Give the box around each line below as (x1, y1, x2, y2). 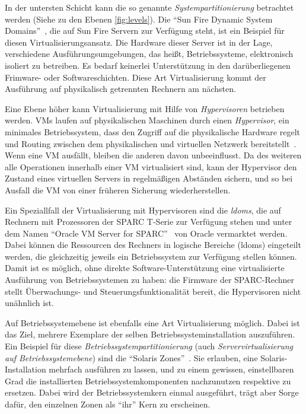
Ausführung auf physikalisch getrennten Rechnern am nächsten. (5, 82, 236, 95)
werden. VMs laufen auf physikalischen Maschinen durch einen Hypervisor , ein (5, 114, 289, 126)
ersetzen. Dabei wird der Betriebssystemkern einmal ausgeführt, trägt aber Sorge (5, 386, 299, 399)
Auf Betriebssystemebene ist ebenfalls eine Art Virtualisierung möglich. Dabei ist (5, 316, 300, 329)
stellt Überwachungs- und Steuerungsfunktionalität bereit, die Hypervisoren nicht (5, 285, 301, 297)
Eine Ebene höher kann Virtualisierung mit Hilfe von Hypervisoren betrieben (5, 102, 285, 114)
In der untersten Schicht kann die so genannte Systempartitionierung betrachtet (5, 1, 294, 13)
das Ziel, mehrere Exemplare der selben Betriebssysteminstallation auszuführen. (5, 328, 295, 340)
